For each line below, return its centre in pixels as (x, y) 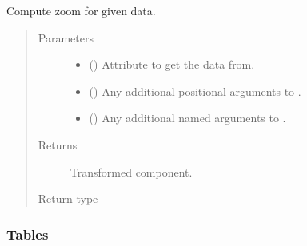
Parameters (66, 37)
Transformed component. (131, 171)
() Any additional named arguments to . (187, 118)
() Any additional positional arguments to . (195, 91)
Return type (68, 198)
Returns (58, 144)
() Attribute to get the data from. (172, 64)
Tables (28, 234)
